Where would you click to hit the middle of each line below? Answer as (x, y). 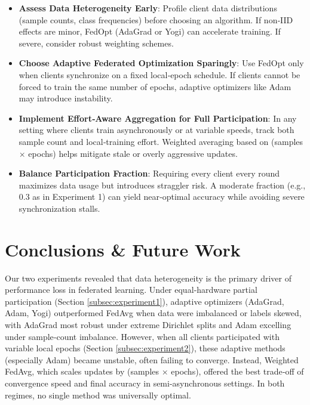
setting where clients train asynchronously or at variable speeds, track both (156, 130)
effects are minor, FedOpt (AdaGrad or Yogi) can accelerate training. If (150, 31)
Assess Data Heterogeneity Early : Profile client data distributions (148, 8)
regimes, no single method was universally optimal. (98, 395)
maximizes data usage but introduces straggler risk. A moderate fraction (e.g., (162, 185)
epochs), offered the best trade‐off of (237, 371)
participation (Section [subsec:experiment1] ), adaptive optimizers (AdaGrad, (145, 301)
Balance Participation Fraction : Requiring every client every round (149, 173)
